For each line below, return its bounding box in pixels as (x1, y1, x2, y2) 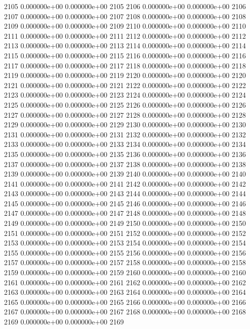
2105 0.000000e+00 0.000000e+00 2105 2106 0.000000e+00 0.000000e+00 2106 (4, 1, 246, 11)
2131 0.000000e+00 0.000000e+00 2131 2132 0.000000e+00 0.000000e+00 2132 (4, 129, 246, 139)
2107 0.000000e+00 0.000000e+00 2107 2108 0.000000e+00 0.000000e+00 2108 (4, 11, 246, 21)
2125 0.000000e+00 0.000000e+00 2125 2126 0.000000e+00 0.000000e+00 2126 (4, 99, 246, 110)
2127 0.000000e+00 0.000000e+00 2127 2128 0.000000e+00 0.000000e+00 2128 (4, 109, 246, 120)
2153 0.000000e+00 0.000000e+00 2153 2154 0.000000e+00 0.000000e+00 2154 (4, 237, 246, 248)
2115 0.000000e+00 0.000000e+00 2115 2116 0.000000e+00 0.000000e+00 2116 (4, 50, 246, 60)
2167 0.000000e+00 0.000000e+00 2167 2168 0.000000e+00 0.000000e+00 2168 (4, 306, 246, 317)
